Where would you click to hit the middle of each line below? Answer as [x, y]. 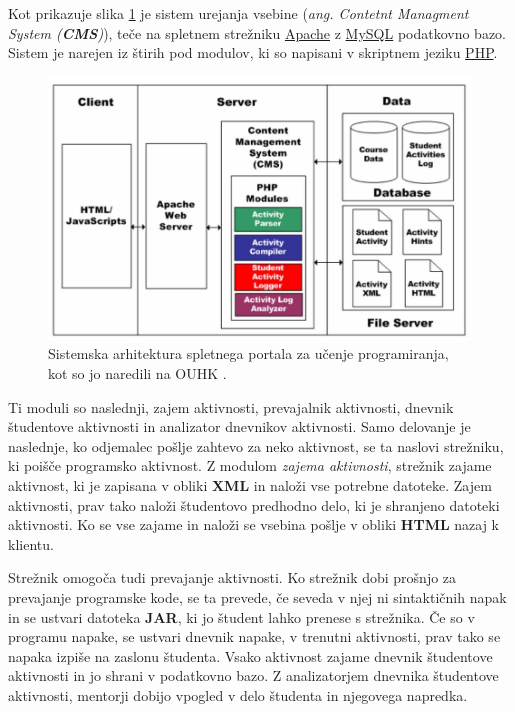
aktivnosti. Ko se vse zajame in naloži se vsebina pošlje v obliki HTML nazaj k [254, 524]
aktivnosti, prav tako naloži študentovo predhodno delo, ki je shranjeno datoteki [254, 504]
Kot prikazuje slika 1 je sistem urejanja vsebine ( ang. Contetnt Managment [238, 13]
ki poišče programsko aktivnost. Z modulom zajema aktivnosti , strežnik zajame [250, 465]
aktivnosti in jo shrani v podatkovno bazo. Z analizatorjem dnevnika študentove [253, 675]
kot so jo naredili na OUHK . [137, 372]
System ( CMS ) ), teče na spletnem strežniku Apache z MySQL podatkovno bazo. [257, 32]
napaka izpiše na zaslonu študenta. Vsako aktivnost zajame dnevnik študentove [250, 655]
